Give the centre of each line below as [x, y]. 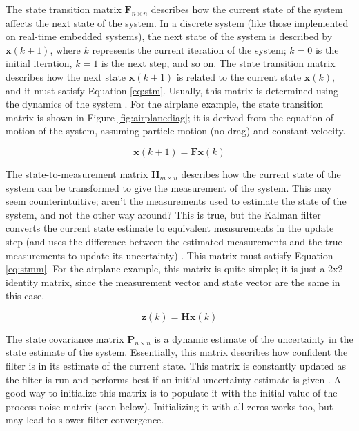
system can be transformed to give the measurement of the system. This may [169, 187]
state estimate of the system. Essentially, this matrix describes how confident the [177, 352]
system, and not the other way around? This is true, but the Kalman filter [163, 214]
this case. [25, 295]
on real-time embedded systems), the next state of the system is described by [169, 36]
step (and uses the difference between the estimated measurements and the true [174, 241]
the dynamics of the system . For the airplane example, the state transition [165, 104]
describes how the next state [66, 76]
